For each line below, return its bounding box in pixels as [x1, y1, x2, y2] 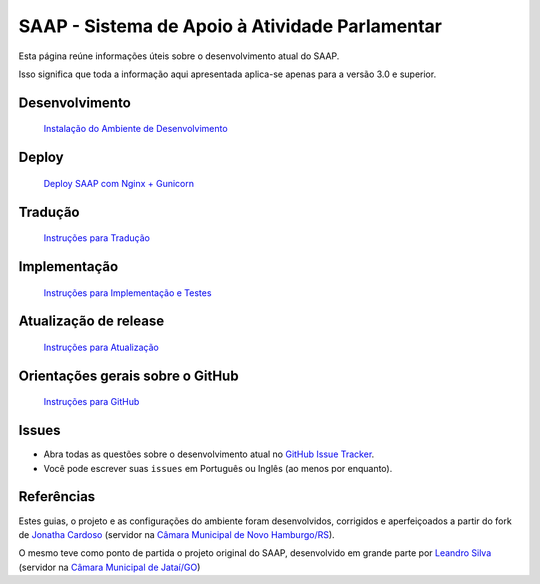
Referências [18, 488, 96, 505]
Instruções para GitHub [43, 396, 140, 408]
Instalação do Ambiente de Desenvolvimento [43, 123, 229, 135]
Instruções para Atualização [43, 341, 159, 353]
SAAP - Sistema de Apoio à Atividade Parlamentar [18, 15, 442, 37]
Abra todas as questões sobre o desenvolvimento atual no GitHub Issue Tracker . [43, 448, 375, 460]
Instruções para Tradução [43, 232, 150, 244]
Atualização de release [18, 313, 165, 330]
